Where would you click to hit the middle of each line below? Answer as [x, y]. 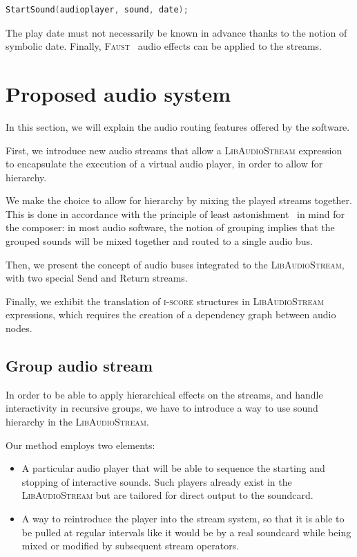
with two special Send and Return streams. [97, 278]
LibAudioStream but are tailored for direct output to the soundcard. [167, 495]
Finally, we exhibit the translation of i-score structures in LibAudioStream [165, 301]
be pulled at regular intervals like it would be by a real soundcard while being [186, 532]
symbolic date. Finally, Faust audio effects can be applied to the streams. [164, 46]
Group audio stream [79, 366]
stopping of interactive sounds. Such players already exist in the [157, 481]
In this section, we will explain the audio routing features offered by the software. [178, 126]
